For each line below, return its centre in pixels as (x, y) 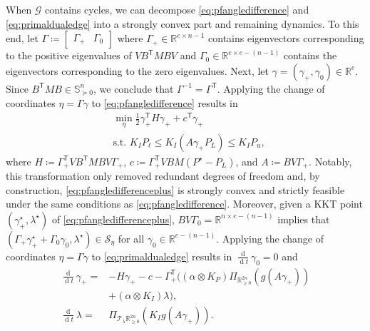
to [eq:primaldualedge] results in (162, 256)
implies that (304, 219)
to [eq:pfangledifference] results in (165, 103)
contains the (310, 55)
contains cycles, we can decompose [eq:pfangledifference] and (177, 9)
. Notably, (330, 161)
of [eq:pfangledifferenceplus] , (113, 219)
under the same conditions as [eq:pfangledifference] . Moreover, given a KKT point (184, 204)
